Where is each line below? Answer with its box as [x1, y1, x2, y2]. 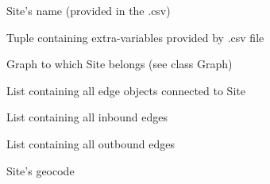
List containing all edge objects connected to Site [6, 82, 245, 98]
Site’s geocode [6, 162, 75, 178]
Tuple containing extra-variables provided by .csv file [6, 29, 264, 45]
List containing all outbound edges [6, 135, 175, 151]
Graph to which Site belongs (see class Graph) [6, 56, 233, 72]
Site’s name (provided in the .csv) [6, 2, 171, 18]
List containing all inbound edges [6, 109, 168, 125]
